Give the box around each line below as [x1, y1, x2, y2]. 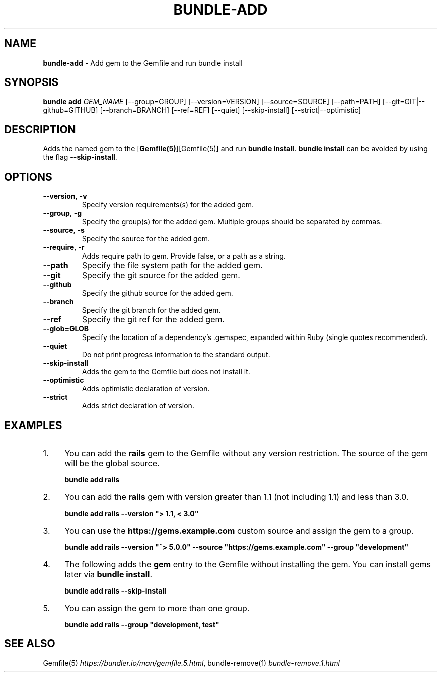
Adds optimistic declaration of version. [82, 384, 210, 393]
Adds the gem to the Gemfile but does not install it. [82, 367, 250, 376]
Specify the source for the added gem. [82, 234, 210, 243]
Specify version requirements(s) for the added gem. [82, 200, 254, 209]
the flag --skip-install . [43, 153, 117, 162]
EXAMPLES [4, 418, 62, 432]
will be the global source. [64, 458, 160, 468]
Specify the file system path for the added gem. [82, 260, 263, 271]
